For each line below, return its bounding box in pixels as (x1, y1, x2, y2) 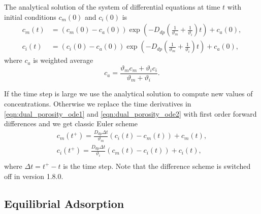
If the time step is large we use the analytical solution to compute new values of (4, 88, 253, 99)
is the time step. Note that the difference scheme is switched (63, 160, 251, 171)
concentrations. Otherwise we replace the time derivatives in (4, 98, 191, 109)
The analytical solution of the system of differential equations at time (4, 2, 220, 12)
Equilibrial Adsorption (4, 195, 124, 211)
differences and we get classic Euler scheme (4, 118, 138, 129)
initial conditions (4, 11, 56, 22)
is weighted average (33, 55, 93, 65)
